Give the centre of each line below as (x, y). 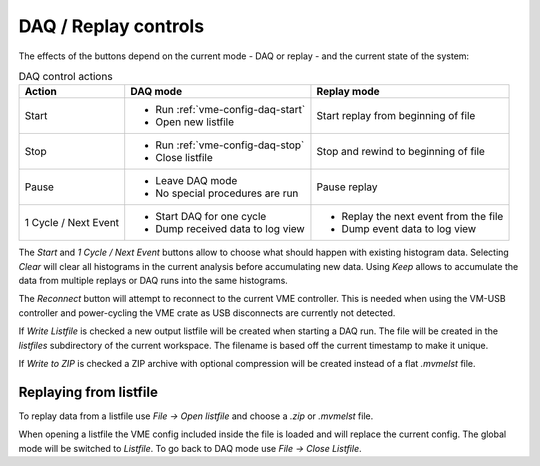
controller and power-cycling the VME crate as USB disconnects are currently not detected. (207, 312)
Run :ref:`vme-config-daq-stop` (230, 145)
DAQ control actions (66, 77)
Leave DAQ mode (196, 181)
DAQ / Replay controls (111, 26)
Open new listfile (195, 122)
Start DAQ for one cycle (211, 217)
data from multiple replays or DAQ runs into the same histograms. (153, 281)
